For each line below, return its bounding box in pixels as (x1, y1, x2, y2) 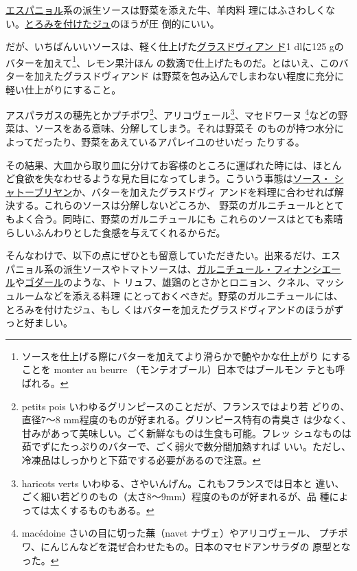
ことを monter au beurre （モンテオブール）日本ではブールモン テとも (21, 362, 336, 377)
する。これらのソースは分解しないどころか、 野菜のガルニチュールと (14, 198, 325, 212)
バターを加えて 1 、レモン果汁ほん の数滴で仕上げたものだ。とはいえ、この (5, 53, 339, 69)
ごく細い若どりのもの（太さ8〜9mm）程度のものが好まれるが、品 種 (21, 489, 330, 504)
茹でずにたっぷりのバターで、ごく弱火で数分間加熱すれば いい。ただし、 (21, 439, 352, 454)
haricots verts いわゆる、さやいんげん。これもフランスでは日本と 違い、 (21, 475, 345, 490)
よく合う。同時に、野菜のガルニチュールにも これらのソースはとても (14, 212, 324, 226)
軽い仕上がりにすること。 (5, 82, 122, 96)
